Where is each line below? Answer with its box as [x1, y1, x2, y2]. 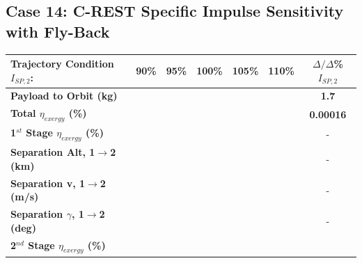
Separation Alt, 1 [10, 145, 95, 159]
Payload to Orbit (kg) [10, 88, 118, 103]
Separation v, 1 [10, 175, 86, 190]
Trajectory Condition [10, 56, 114, 71]
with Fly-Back [6, 20, 110, 42]
